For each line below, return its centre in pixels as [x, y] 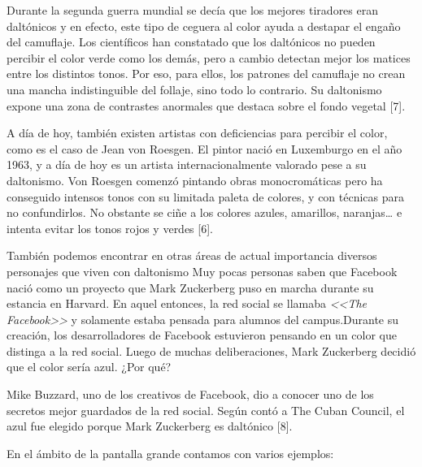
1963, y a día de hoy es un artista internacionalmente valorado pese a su [187, 164]
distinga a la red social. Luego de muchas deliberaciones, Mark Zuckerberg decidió [211, 350]
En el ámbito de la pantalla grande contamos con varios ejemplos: [170, 453]
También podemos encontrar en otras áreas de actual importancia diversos [192, 255]
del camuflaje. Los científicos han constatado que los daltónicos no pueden [191, 42]
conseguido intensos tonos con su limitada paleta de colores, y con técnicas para [206, 196]
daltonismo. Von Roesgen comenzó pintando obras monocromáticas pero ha [195, 180]
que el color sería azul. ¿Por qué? [89, 367]
